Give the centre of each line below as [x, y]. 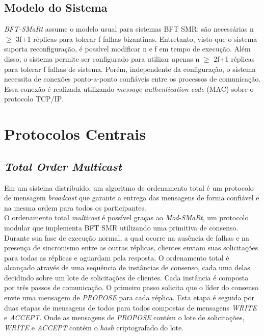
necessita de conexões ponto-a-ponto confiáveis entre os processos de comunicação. [133, 79]
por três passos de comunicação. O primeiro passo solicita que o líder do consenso [131, 287]
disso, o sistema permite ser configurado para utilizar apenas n [102, 58]
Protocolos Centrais [75, 134]
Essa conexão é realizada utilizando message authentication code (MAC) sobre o [129, 88]
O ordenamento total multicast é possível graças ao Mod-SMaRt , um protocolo [126, 217]
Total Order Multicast [63, 166]
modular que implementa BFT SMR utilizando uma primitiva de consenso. [121, 227]
